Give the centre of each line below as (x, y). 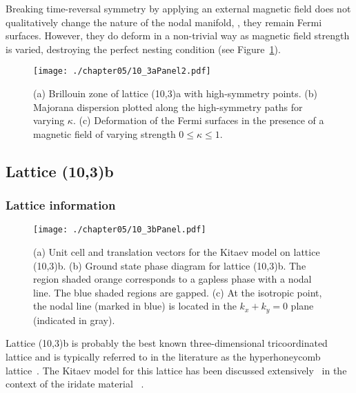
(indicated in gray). (74, 320)
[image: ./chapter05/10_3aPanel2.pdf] (122, 71)
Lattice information (61, 205)
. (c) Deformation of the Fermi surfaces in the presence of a (198, 120)
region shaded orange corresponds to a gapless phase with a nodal (172, 279)
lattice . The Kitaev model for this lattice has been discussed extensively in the (176, 370)
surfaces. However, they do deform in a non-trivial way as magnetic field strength (178, 36)
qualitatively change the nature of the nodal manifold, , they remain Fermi (164, 22)
